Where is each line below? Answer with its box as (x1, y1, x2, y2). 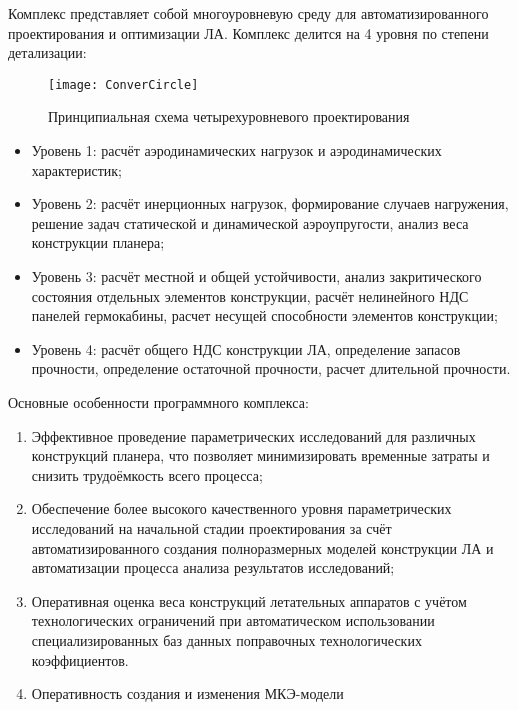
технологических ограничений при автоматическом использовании (31, 610, 435, 631)
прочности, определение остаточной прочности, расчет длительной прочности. (31, 358, 511, 379)
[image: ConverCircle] (48, 77, 199, 92)
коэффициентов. (31, 649, 129, 670)
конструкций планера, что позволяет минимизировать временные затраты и (31, 445, 490, 466)
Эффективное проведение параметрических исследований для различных (31, 425, 476, 446)
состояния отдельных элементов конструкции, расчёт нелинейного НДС (31, 285, 469, 306)
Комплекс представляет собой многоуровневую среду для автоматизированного (8, 3, 489, 23)
